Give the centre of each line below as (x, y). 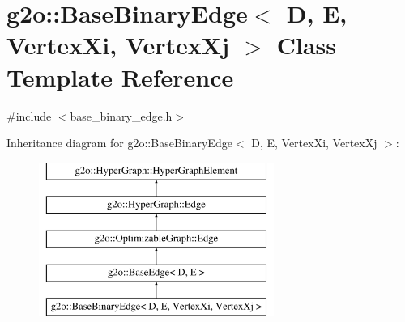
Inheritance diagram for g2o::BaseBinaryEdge (119, 143)
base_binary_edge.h (121, 115)
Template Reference (120, 76)
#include (29, 115)
